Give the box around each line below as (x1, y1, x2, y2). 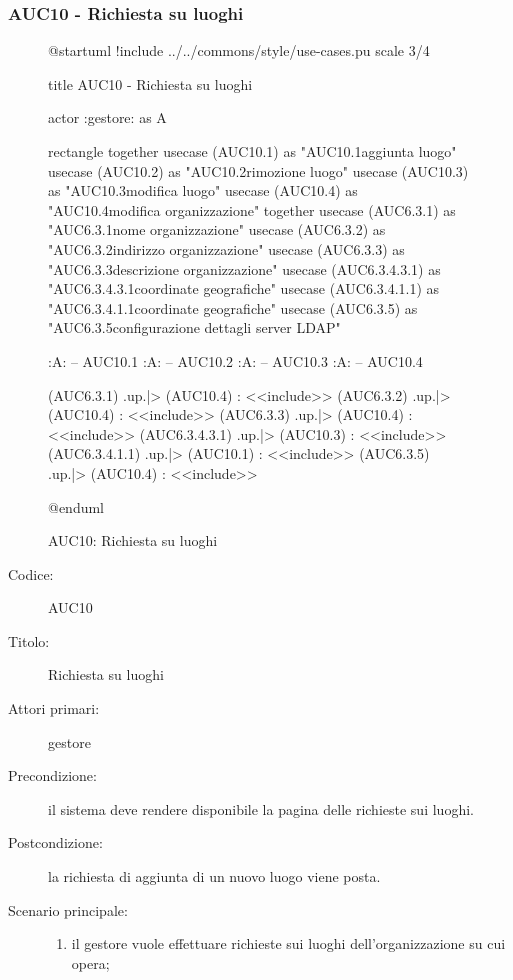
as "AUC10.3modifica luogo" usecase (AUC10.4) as (48, 180, 358, 201)
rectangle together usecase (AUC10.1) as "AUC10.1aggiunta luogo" (48, 141, 457, 161)
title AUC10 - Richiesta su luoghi (48, 73, 253, 94)
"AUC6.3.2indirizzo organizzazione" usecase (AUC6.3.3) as (48, 238, 405, 259)
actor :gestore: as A (48, 107, 167, 128)
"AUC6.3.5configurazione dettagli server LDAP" (48, 317, 341, 338)
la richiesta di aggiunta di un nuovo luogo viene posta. (48, 866, 381, 887)
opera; (71, 952, 110, 973)
